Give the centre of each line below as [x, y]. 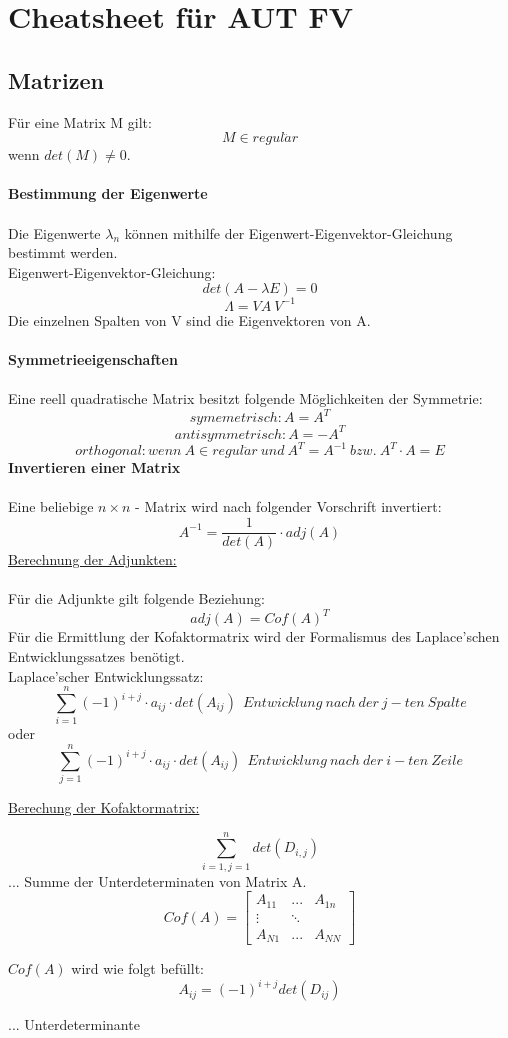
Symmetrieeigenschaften [93, 359]
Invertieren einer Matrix [94, 467]
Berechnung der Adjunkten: [92, 559]
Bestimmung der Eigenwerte [108, 193]
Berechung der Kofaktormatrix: [104, 807]
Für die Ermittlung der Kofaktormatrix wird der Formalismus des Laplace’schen [254, 636]
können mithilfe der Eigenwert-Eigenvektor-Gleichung [288, 232]
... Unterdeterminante [74, 1024]
